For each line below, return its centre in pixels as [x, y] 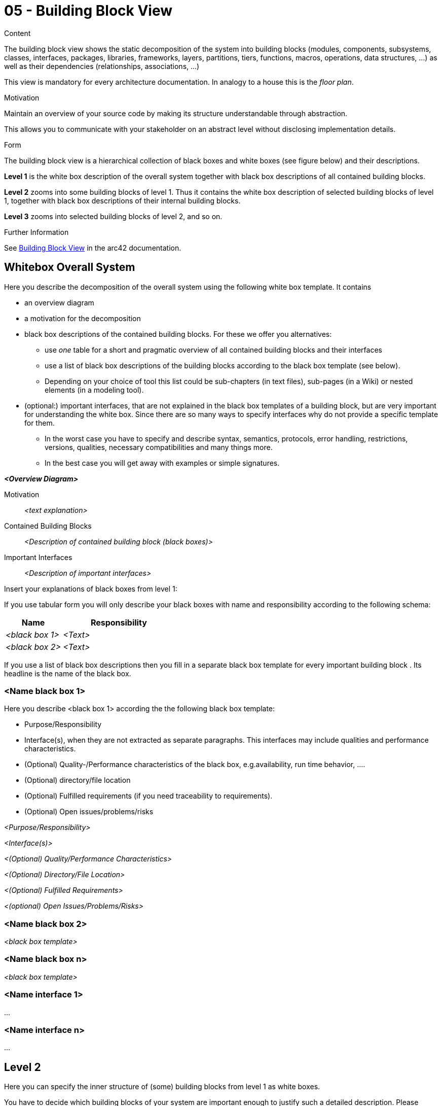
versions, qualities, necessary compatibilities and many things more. [159, 447]
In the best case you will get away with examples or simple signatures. [162, 463]
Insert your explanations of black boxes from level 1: [91, 589]
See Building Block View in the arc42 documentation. [93, 248]
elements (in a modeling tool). [94, 390]
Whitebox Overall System [70, 267]
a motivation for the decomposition [83, 318]
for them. [40, 423]
